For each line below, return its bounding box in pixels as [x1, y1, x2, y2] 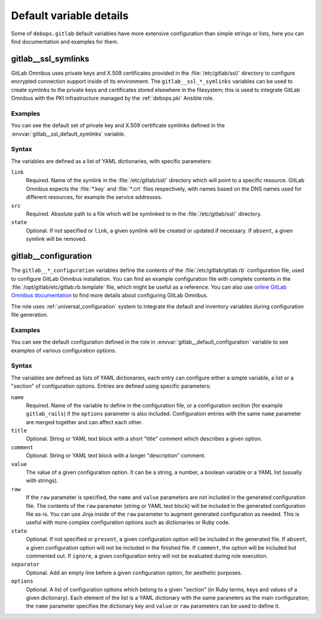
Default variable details [11, 9, 129, 22]
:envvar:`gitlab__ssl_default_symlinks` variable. [11, 130, 126, 137]
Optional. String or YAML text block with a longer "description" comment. [26, 452, 206, 459]
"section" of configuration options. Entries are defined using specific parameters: [11, 382, 211, 390]
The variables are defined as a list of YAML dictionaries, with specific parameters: [11, 157, 212, 164]
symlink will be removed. [26, 235, 87, 243]
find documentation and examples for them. [11, 38, 119, 45]
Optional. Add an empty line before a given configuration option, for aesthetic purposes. [26, 569, 243, 576]
